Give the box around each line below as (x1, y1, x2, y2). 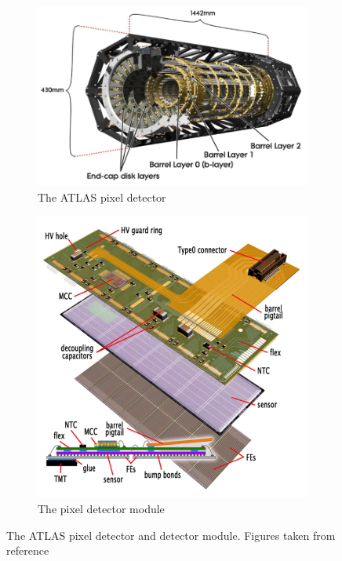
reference (6, 542, 49, 559)
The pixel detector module (38, 501, 165, 517)
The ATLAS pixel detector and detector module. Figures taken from (6, 526, 336, 543)
